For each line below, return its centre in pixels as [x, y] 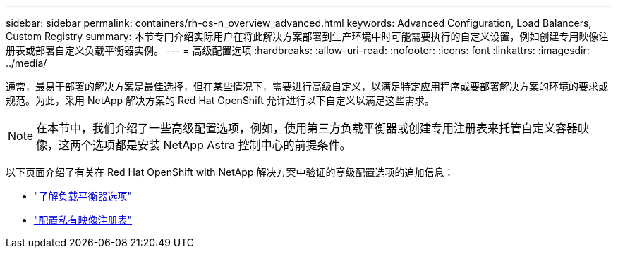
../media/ [26, 63]
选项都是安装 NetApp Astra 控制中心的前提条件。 [222, 145]
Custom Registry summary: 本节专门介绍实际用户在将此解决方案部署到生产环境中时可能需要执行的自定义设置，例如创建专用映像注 [307, 36]
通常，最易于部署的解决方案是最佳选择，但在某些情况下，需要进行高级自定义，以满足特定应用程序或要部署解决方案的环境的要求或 [307, 86]
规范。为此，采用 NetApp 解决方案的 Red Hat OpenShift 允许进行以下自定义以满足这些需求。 [220, 100]
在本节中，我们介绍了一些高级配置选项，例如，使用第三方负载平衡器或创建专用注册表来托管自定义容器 [307, 128]
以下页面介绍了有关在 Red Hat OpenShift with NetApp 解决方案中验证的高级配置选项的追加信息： [230, 172]
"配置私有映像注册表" [83, 220]
